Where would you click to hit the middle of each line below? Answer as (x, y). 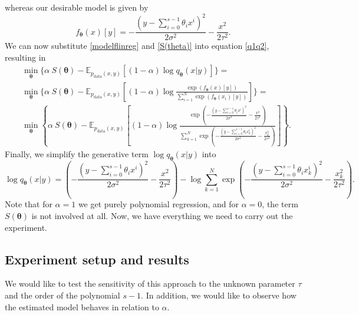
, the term (280, 204)
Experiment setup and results (97, 259)
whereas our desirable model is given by (77, 7)
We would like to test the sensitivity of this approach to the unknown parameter (150, 283)
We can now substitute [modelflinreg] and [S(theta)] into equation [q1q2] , (137, 46)
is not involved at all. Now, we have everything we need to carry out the (162, 216)
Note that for (29, 204)
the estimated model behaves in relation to (82, 306)
